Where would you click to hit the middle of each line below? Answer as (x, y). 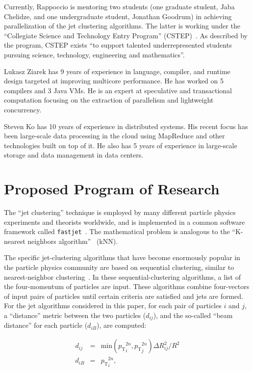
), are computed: (121, 325)
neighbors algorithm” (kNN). (73, 241)
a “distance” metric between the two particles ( (75, 315)
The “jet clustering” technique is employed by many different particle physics (120, 212)
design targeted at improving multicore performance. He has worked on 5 (114, 81)
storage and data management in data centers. (74, 155)
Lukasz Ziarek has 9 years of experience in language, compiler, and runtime (117, 71)
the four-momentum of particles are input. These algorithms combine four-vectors (127, 286)
